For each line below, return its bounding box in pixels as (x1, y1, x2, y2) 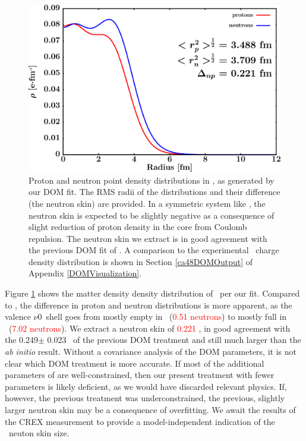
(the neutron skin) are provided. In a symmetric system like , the (29, 197, 266, 209)
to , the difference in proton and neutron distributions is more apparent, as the (5, 298, 292, 311)
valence (5, 310, 31, 323)
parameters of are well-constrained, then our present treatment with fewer (5, 368, 275, 381)
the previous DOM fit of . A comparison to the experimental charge (29, 244, 279, 256)
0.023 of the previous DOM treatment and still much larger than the (47, 333, 301, 346)
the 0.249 (5, 333, 38, 346)
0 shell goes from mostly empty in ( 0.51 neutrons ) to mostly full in (37, 310, 287, 323)
